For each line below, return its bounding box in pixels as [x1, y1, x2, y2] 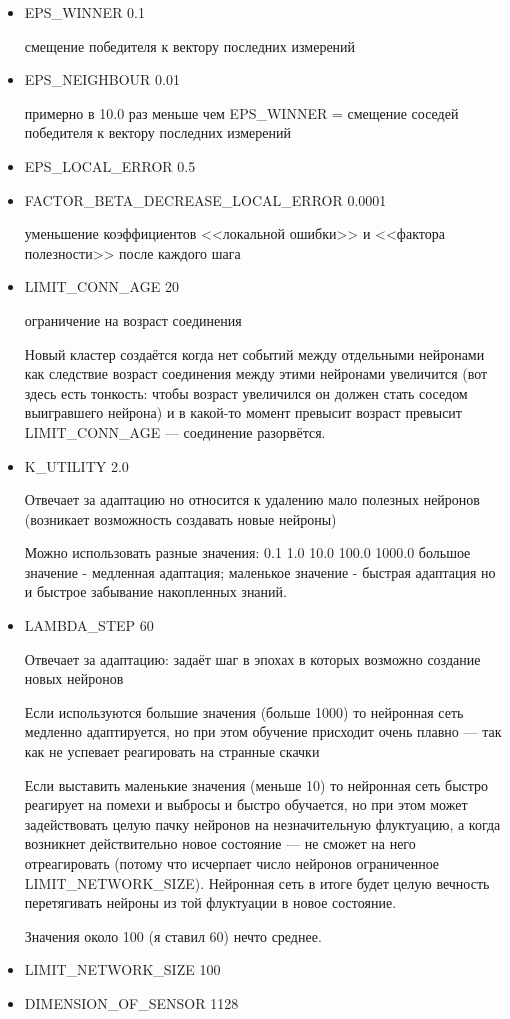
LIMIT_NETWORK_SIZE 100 [24, 959, 221, 980]
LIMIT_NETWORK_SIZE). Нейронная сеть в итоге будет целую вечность [24, 872, 490, 893]
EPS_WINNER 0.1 [24, 2, 145, 22]
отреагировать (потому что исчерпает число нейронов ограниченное [24, 853, 440, 873]
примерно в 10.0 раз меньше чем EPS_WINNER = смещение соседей [24, 102, 459, 123]
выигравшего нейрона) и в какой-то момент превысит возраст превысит [24, 402, 462, 423]
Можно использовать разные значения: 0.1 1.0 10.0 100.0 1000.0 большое [24, 542, 471, 563]
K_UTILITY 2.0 [24, 455, 129, 476]
